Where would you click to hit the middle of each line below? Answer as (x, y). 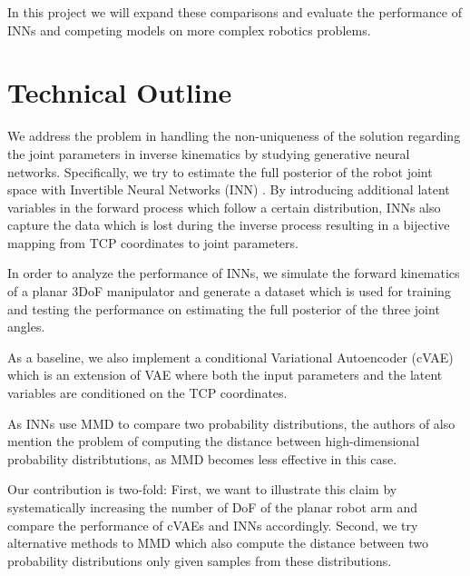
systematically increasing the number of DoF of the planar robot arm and (212, 507)
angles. (26, 327)
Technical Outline (120, 92)
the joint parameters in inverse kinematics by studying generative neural (209, 153)
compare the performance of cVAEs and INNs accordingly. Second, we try (213, 525)
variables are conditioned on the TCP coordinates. (147, 393)
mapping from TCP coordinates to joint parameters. (153, 242)
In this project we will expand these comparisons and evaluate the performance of (235, 12)
